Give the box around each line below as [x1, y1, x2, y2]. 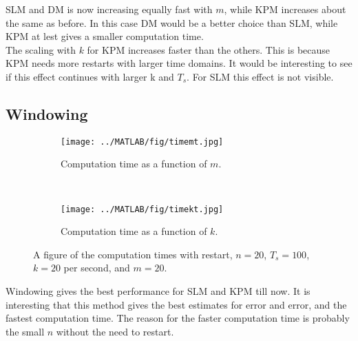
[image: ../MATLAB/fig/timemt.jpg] [61, 136, 224, 147]
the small [6, 324, 45, 338]
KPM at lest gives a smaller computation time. [6, 29, 204, 43]
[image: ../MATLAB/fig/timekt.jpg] [61, 204, 224, 214]
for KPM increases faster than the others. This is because [87, 42, 330, 56]
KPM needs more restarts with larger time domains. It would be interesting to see [6, 56, 352, 70]
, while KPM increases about [224, 2, 346, 16]
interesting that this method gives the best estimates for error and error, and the [6, 297, 347, 311]
